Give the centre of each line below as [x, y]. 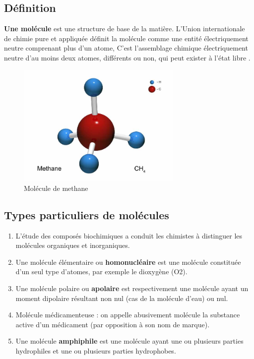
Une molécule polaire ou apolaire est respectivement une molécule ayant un [132, 288]
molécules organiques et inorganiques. [73, 245]
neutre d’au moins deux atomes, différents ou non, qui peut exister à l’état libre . [127, 57]
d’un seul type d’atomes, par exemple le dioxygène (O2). [101, 271]
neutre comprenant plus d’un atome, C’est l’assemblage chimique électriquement [126, 48]
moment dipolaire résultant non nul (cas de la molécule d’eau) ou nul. [122, 298]
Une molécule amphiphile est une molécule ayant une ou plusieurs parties [129, 341]
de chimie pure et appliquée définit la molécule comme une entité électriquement [126, 38]
